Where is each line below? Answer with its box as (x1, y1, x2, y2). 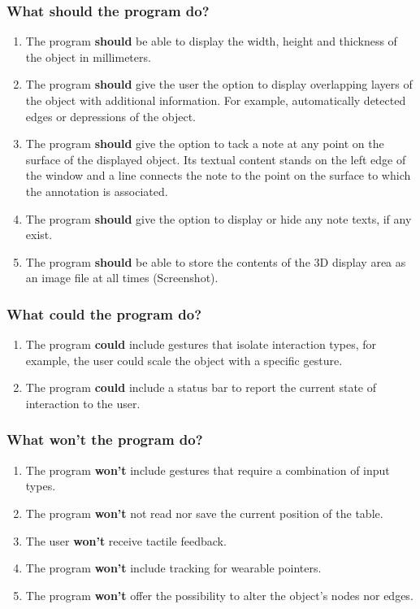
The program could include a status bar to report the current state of (25, 379, 377, 396)
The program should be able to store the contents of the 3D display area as (25, 253, 406, 270)
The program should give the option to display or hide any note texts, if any (25, 210, 412, 227)
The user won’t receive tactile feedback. (25, 532, 227, 549)
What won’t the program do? (6, 429, 203, 450)
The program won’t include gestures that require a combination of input (25, 461, 390, 478)
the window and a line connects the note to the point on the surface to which (25, 167, 411, 184)
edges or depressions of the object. (25, 107, 196, 124)
